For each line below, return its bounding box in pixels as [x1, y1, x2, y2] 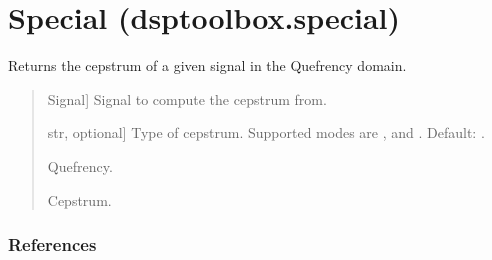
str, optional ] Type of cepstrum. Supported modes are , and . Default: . [47, 122, 485, 143]
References [8, 232, 97, 257]
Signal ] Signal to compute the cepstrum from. [47, 88, 327, 109]
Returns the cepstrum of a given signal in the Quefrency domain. [8, 55, 407, 76]
